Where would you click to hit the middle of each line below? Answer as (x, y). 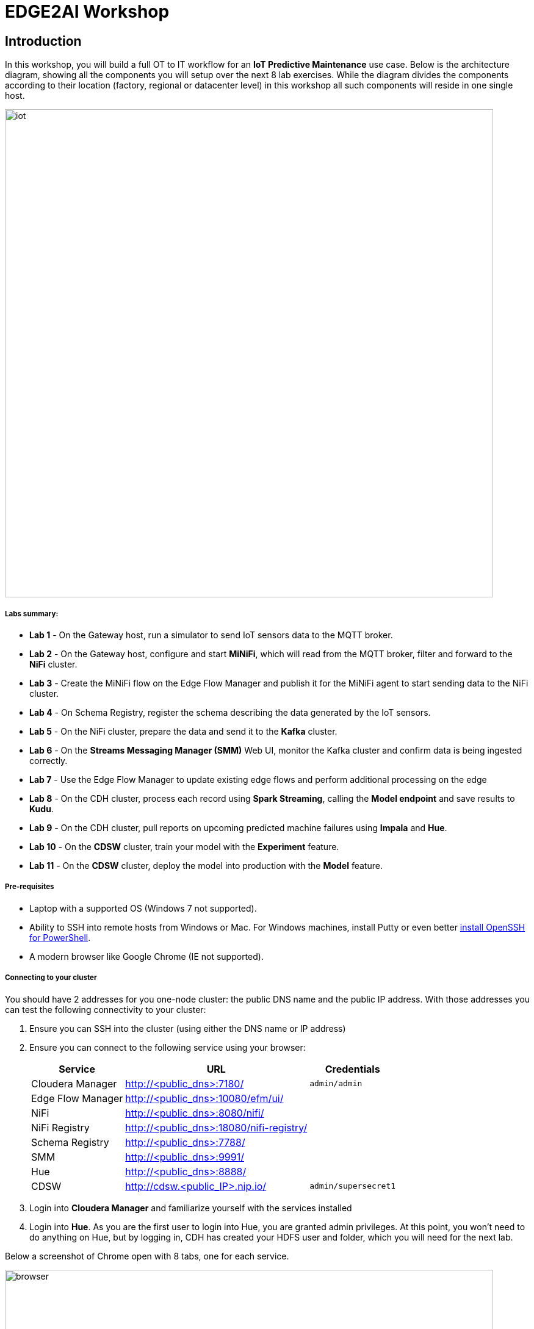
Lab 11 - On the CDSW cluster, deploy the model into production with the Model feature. (206, 865)
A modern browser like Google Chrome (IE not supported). (146, 956)
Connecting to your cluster (51, 978)
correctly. (49, 760)
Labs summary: (32, 614)
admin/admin (336, 1084)
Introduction (43, 41)
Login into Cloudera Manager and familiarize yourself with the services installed (191, 1208)
